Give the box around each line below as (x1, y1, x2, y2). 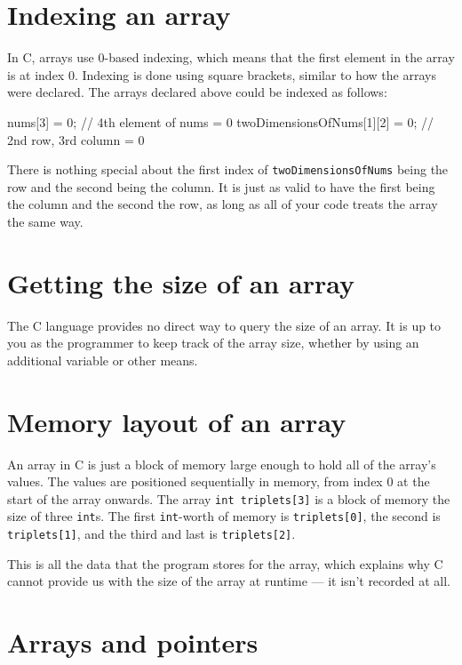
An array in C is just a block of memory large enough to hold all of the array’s (7, 454, 436, 473)
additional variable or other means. (7, 350, 198, 369)
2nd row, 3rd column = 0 (7, 130, 145, 148)
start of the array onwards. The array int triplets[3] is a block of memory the (7, 489, 450, 508)
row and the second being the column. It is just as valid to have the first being (7, 177, 435, 196)
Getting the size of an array (7, 264, 354, 300)
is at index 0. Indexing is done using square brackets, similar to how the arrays (7, 65, 436, 84)
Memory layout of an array (7, 403, 346, 439)
